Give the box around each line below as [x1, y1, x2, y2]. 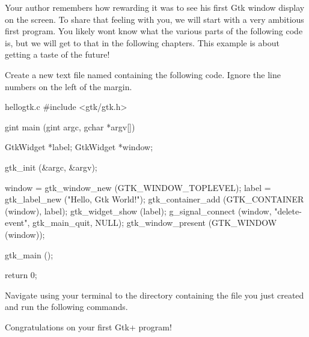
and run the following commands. [5, 300, 128, 313]
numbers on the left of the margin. [5, 80, 132, 93]
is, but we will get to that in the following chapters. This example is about [5, 36, 280, 49]
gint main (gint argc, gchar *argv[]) [5, 120, 135, 133]
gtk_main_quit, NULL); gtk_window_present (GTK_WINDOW [32, 216, 277, 229]
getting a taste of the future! [5, 48, 110, 61]
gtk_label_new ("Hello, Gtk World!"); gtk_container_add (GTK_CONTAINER [5, 193, 304, 205]
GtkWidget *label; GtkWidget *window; [5, 141, 153, 153]
